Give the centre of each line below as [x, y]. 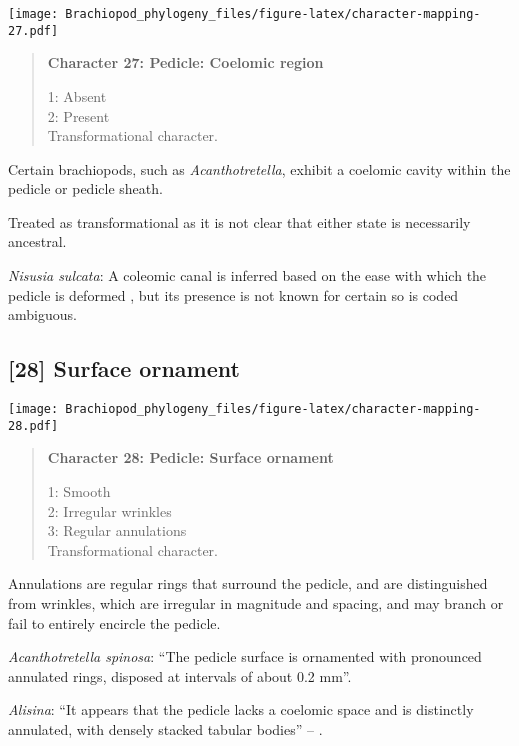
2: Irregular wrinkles [109, 510]
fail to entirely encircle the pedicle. [114, 622]
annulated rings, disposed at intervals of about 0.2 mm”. [180, 675]
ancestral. [37, 241]
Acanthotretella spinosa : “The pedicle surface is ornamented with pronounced [245, 656]
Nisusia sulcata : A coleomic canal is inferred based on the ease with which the [247, 275]
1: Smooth [79, 490]
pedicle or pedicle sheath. [85, 188]
